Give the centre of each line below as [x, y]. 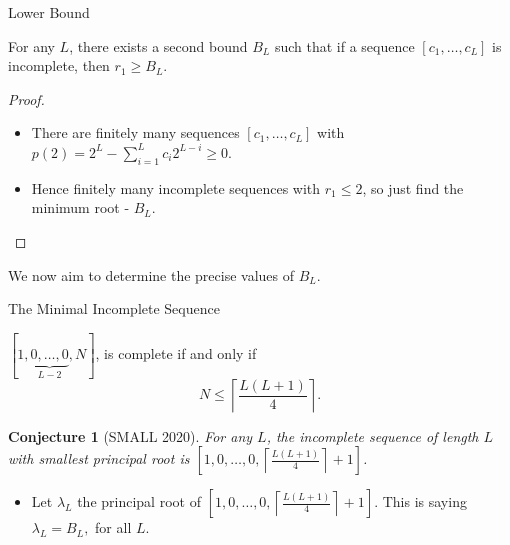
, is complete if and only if [176, 353]
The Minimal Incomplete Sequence [114, 308]
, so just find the [413, 187]
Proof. [26, 98]
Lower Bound [49, 12]
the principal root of [139, 501]
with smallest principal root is [99, 458]
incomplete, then [59, 65]
